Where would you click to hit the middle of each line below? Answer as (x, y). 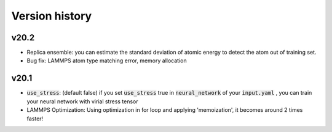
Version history (52, 16)
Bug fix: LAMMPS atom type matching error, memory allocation (107, 61)
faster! (35, 119)
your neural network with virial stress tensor (82, 101)
